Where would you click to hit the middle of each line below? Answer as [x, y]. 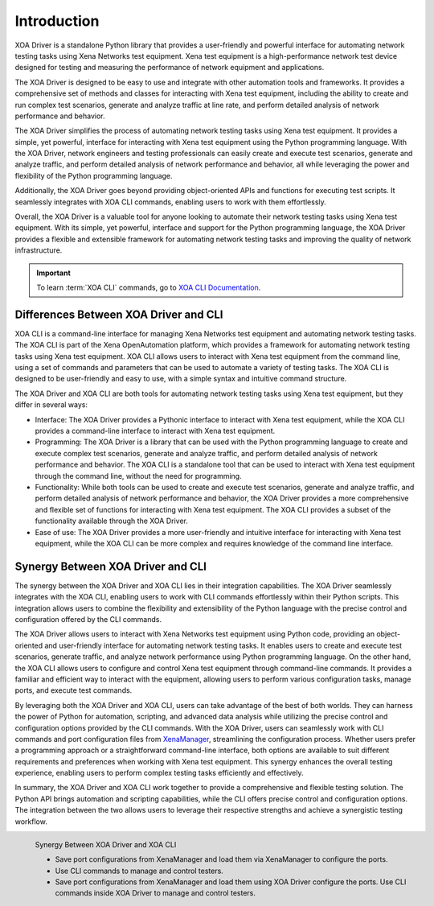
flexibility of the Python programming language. [94, 175]
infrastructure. [39, 250]
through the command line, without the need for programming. [138, 476]
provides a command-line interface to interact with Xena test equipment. [155, 431]
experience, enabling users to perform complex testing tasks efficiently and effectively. [159, 773]
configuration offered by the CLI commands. [88, 619]
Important [54, 273]
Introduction [57, 21]
